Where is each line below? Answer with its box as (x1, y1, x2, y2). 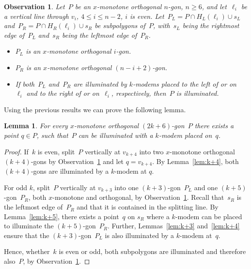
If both (15, 78, 35, 89)
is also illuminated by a (105, 230, 174, 240)
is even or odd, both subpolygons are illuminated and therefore (59, 246, 246, 256)
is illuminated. (176, 88, 219, 98)
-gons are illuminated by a (31, 166, 109, 176)
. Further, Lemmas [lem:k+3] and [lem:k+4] (107, 221, 240, 231)
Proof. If (4, 146, 29, 156)
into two (139, 146, 164, 156)
